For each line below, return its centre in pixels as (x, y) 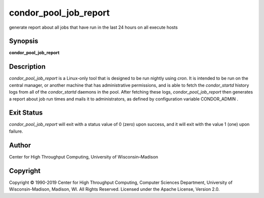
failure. (16, 131)
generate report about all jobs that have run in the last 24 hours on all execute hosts (93, 27)
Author (20, 145)
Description (27, 67)
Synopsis (24, 41)
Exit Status (26, 113)
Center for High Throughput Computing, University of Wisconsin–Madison (84, 157)
